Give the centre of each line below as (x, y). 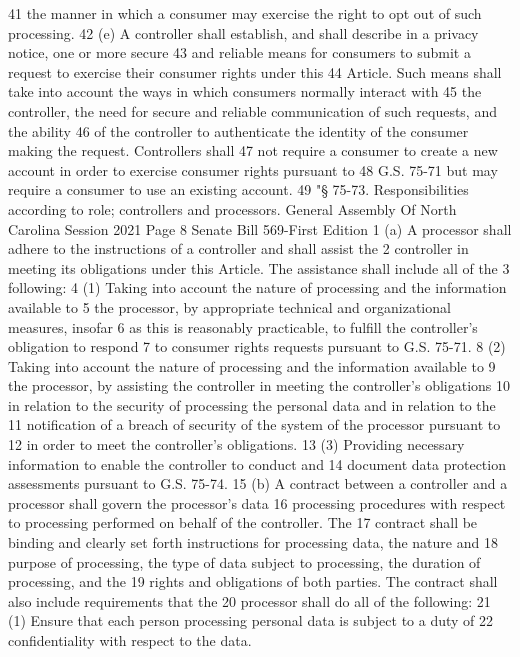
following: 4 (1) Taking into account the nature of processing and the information (257, 287)
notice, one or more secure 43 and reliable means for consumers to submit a (239, 52)
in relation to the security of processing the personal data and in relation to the (252, 404)
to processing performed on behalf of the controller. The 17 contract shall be (243, 522)
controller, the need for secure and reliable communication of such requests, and (252, 110)
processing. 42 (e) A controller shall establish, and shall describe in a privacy (243, 32)
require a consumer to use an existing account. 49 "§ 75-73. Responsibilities (238, 189)
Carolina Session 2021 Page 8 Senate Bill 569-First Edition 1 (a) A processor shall (260, 228)
